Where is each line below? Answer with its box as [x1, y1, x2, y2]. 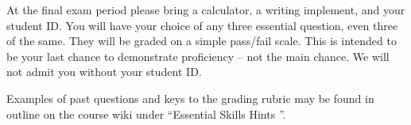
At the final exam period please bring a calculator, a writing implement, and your [6, 2, 405, 17]
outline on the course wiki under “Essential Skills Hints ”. [6, 105, 286, 122]
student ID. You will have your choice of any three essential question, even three [6, 17, 398, 33]
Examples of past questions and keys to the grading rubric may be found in [6, 89, 374, 106]
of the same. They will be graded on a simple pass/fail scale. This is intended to [6, 32, 397, 49]
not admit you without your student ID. [6, 63, 202, 80]
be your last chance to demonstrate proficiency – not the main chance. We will [6, 47, 390, 64]
